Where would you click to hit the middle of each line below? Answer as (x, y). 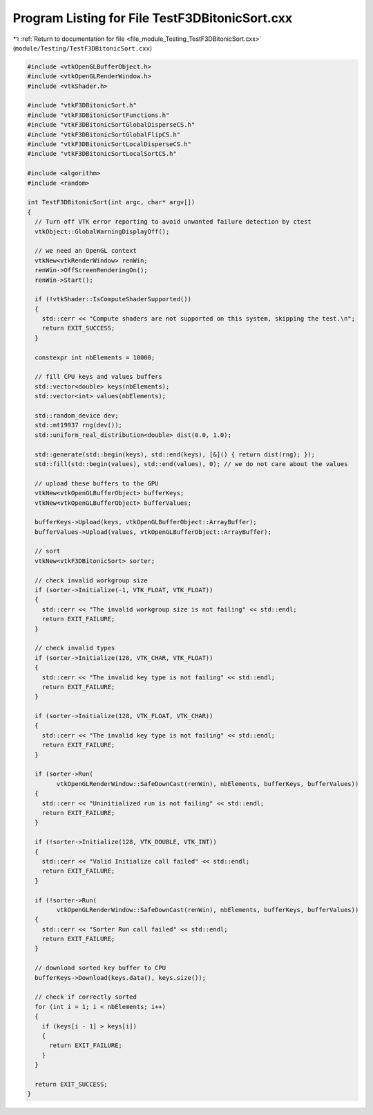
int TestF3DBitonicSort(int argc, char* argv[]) (111, 202)
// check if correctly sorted (86, 997)
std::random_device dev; (77, 415)
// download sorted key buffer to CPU (100, 968)
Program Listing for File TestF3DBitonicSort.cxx (153, 18)
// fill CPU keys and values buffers (98, 377)
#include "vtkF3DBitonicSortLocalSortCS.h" (102, 154)
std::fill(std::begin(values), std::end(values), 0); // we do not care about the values (191, 464)
